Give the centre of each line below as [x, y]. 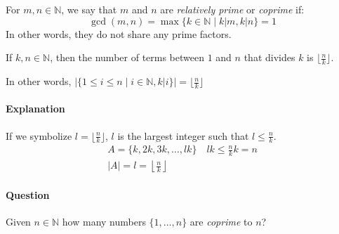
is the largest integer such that [183, 135]
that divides [270, 57]
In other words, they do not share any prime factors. [119, 33]
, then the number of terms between [127, 57]
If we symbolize [39, 135]
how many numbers [104, 222]
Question [28, 194]
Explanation [35, 109]
